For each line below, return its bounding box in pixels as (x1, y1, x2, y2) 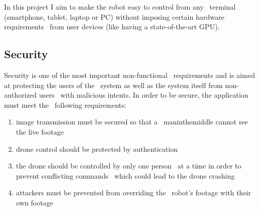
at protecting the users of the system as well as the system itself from (4, 79, 223, 90)
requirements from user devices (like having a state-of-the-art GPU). (4, 21, 220, 32)
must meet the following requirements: (4, 99, 126, 110)
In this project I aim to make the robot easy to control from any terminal (4, 2, 236, 12)
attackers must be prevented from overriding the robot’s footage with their (16, 187, 251, 198)
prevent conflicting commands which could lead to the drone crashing (16, 170, 235, 181)
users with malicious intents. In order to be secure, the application (39, 90, 248, 100)
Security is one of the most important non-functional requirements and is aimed (4, 69, 255, 80)
